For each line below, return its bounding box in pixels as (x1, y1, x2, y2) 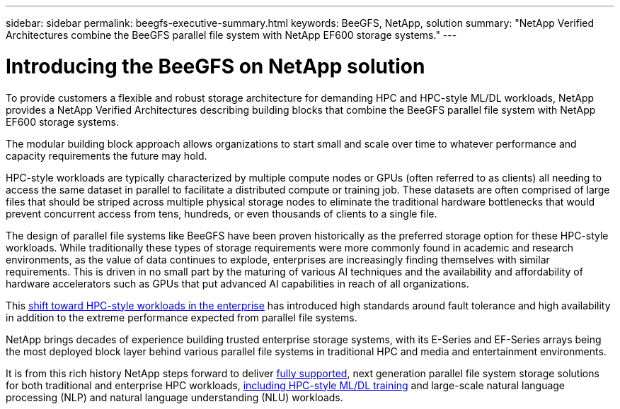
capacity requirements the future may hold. (6, 149, 207, 162)
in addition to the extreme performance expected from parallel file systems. (6, 311, 357, 324)
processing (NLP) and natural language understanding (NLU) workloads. (6, 391, 343, 403)
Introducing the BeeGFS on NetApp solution (6, 54, 425, 78)
